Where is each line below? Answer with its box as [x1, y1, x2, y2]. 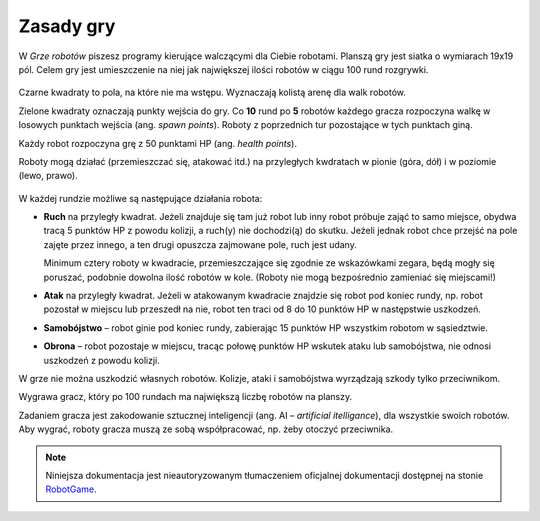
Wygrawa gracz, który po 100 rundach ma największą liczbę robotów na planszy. [18, 391, 353, 403]
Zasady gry [18, 15, 116, 37]
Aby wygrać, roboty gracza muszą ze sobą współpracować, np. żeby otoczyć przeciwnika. [18, 423, 394, 435]
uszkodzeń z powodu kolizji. [43, 354, 160, 366]
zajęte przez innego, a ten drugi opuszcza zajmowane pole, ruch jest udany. [43, 238, 357, 250]
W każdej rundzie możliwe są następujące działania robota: [18, 192, 263, 204]
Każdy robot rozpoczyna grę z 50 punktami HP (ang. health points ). [18, 137, 297, 149]
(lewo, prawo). [18, 170, 79, 182]
